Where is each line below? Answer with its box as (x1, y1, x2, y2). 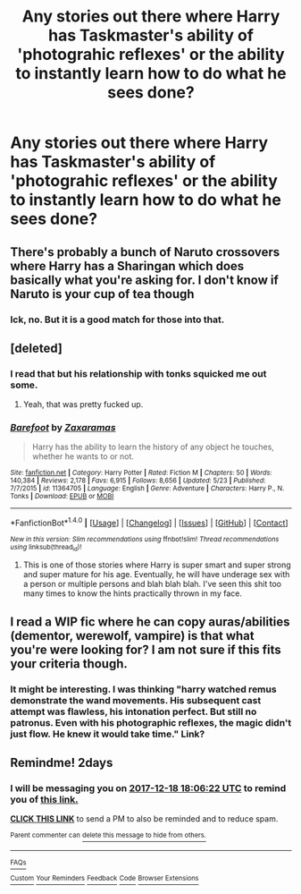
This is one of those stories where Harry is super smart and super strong (22, 559, 291, 570)
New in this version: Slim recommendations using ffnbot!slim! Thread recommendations (10, 535, 280, 544)
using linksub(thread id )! (10, 543, 82, 553)
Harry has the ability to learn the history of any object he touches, (31, 441, 275, 453)
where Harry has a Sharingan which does (10, 258, 245, 274)
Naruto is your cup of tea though (10, 286, 195, 302)
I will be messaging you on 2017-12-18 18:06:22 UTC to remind (10, 782, 287, 795)
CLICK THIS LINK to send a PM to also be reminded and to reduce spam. (10, 813, 279, 824)
